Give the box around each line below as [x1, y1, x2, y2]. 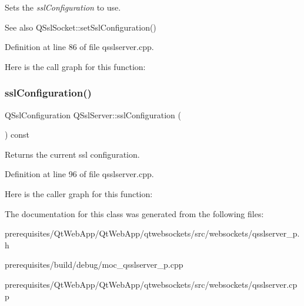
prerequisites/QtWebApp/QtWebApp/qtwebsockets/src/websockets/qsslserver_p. [5, 227, 300, 240]
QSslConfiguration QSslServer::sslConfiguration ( [5, 108, 181, 121]
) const [5, 128, 30, 141]
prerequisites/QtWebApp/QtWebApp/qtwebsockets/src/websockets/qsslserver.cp [5, 278, 298, 290]
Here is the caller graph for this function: [5, 187, 153, 199]
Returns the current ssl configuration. [5, 148, 140, 160]
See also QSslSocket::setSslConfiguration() [5, 21, 156, 33]
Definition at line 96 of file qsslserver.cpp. [5, 168, 154, 180]
